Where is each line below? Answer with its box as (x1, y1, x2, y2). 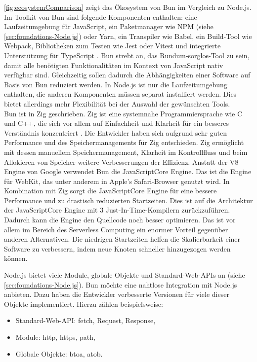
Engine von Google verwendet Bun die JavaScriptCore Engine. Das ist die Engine (4, 166, 252, 177)
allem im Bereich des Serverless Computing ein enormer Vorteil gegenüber (4, 224, 228, 234)
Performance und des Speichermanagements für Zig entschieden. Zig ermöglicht (4, 137, 244, 147)
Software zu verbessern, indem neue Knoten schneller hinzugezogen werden (4, 243, 231, 253)
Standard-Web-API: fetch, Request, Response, (15, 315, 156, 326)
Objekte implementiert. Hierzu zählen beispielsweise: (4, 298, 163, 309)
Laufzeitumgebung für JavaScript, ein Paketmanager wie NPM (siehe (4, 21, 214, 32)
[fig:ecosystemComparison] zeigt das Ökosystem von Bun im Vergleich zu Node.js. (4, 2, 252, 12)
